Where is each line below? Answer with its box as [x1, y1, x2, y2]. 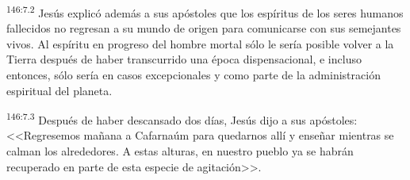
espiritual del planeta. [6, 82, 113, 98]
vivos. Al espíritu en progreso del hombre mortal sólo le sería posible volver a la [6, 35, 394, 52]
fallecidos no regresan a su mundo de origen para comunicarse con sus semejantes [6, 20, 401, 36]
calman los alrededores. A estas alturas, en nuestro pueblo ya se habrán [6, 143, 354, 159]
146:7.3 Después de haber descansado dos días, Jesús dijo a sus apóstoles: [6, 109, 358, 128]
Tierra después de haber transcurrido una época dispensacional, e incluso [6, 51, 362, 67]
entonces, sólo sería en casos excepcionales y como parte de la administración [6, 67, 381, 83]
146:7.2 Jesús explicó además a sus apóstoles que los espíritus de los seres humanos [6, 2, 404, 21]
